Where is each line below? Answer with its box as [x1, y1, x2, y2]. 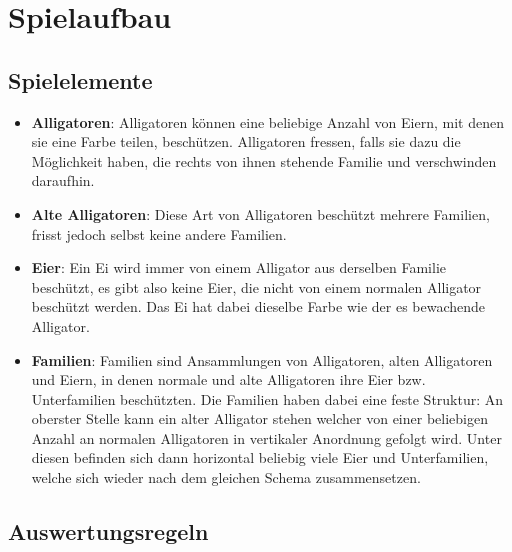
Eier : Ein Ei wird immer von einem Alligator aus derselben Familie [31, 257, 446, 278]
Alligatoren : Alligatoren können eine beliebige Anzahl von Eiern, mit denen [31, 111, 504, 132]
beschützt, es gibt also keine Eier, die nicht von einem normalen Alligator [31, 276, 482, 297]
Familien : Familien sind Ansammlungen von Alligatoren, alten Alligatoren [31, 349, 493, 370]
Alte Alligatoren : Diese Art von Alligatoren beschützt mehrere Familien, [31, 203, 490, 224]
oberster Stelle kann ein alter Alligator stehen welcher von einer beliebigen [31, 408, 488, 429]
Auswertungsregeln [8, 516, 209, 547]
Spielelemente [8, 64, 153, 95]
